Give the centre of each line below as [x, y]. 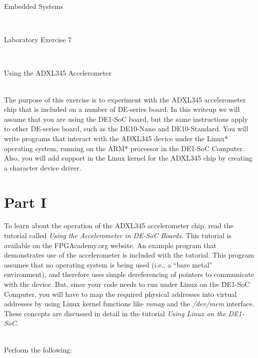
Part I [25, 202]
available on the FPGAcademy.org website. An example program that [110, 245]
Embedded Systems [34, 6]
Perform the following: [38, 349]
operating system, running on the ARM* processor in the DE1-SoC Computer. [124, 148]
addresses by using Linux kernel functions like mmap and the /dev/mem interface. [129, 304]
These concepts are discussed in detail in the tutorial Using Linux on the [115, 313]
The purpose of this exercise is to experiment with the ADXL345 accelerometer [125, 99]
